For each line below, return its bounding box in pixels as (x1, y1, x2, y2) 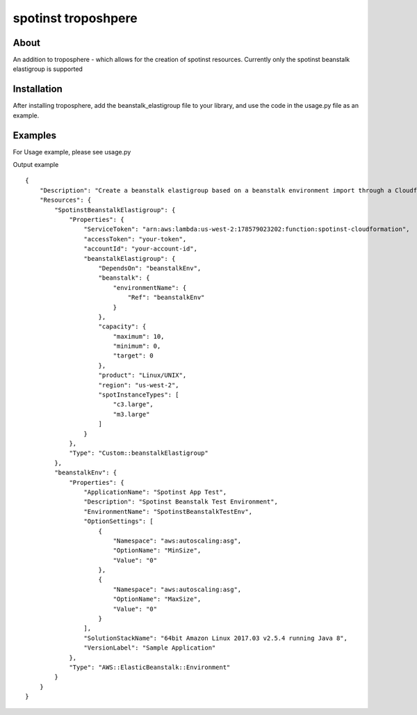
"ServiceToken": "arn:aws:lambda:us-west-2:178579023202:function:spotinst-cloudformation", (83, 225, 410, 233)
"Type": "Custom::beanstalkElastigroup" (69, 449, 208, 457)
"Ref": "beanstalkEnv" (127, 294, 205, 302)
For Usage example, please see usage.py (13, 147, 131, 156)
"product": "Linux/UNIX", (98, 371, 187, 379)
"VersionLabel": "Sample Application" (83, 644, 216, 652)
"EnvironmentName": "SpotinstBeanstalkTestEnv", (83, 508, 253, 515)
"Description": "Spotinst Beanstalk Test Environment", (83, 498, 278, 506)
